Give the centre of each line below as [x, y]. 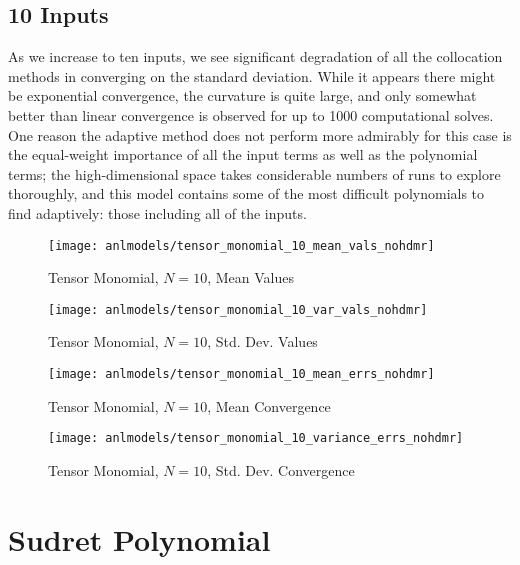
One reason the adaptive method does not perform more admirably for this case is [260, 134]
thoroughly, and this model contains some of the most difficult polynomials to [246, 193]
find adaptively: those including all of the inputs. [157, 212]
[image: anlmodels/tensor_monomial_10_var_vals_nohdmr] [238, 309]
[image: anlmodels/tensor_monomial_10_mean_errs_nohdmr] [241, 374]
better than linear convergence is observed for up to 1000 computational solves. [251, 114]
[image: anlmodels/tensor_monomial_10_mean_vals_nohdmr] [241, 245]
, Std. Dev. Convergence [281, 469]
